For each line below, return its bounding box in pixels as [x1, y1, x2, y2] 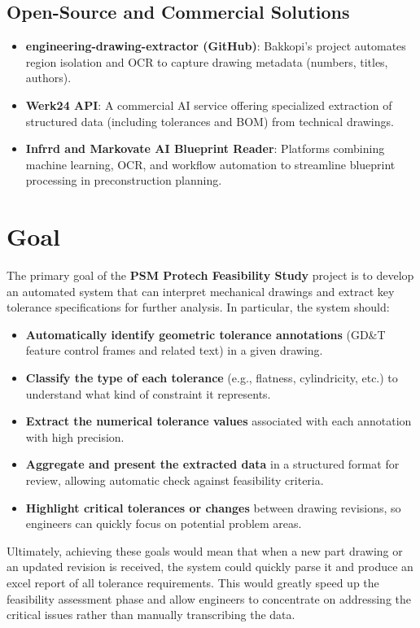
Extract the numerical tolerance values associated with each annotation [25, 412, 412, 430]
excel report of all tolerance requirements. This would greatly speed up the [7, 573, 379, 591]
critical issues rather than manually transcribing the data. [7, 606, 295, 623]
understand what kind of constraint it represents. [25, 385, 271, 402]
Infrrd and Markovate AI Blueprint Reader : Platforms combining [25, 140, 385, 157]
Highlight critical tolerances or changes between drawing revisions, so [25, 499, 401, 516]
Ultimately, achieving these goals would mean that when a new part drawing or [7, 542, 403, 559]
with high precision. [25, 428, 125, 445]
